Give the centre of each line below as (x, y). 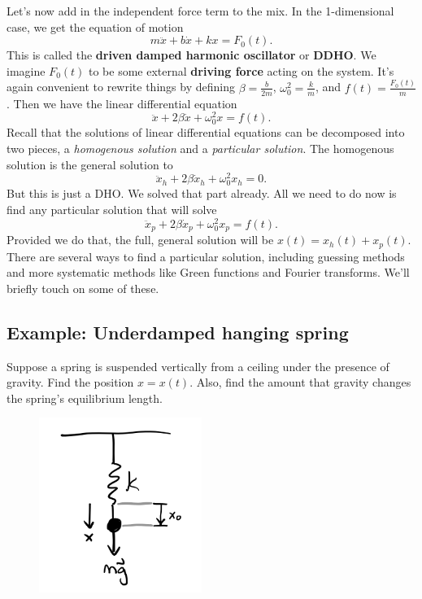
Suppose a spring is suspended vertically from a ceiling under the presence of (198, 366)
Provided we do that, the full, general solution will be (140, 240)
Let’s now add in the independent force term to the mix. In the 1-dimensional (200, 11)
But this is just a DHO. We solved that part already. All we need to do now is (202, 193)
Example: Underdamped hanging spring (178, 332)
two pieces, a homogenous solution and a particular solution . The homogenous (200, 148)
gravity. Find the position (70, 382)
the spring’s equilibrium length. (85, 398)
